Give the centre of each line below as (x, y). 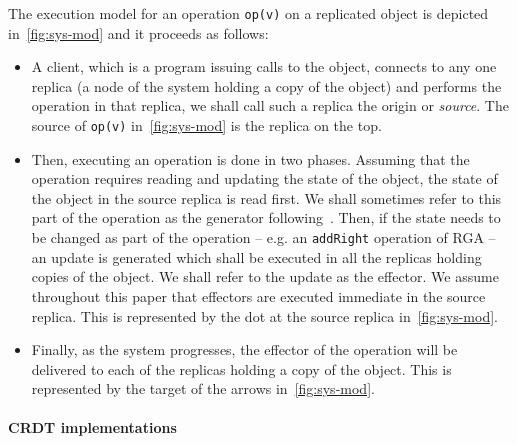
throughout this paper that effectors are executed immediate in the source (258, 295)
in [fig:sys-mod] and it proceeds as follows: (138, 32)
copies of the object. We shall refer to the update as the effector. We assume (265, 276)
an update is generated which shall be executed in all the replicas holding (256, 256)
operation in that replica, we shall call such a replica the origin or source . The (270, 105)
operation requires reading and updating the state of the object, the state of (264, 178)
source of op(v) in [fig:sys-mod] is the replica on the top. (206, 125)
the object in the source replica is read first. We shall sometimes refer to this (266, 197)
